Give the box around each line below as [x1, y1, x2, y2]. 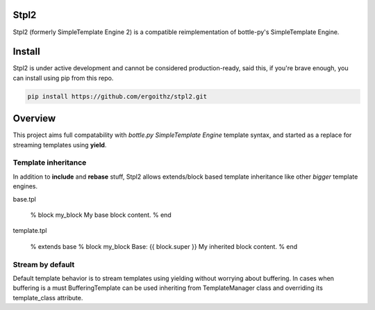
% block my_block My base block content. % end [30, 211, 172, 219]
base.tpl [12, 195, 36, 203]
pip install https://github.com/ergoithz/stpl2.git [27, 92, 208, 100]
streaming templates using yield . [12, 140, 107, 149]
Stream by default [12, 259, 75, 269]
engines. [12, 182, 38, 190]
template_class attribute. [12, 293, 83, 302]
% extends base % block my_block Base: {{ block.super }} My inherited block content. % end [30, 242, 298, 250]
